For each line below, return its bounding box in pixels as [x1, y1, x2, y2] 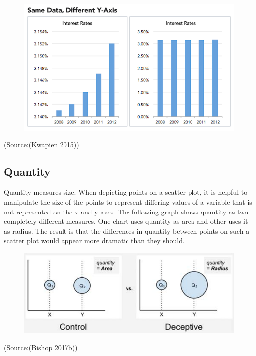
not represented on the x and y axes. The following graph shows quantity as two [4, 206, 248, 216]
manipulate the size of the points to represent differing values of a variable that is [4, 197, 252, 207]
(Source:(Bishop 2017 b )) [4, 342, 78, 353]
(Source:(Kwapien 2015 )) [4, 139, 79, 149]
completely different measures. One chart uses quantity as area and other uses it [4, 216, 248, 226]
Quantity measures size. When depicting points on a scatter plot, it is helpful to [4, 187, 248, 197]
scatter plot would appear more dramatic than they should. [4, 235, 185, 246]
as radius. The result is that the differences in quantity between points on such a [4, 225, 250, 236]
